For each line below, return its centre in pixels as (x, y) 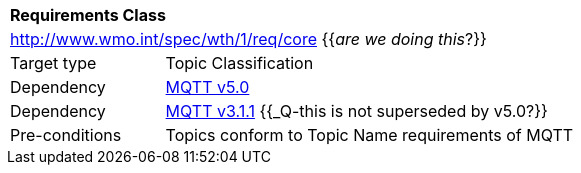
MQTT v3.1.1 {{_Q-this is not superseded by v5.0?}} (356, 111)
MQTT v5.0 (207, 87)
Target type (53, 63)
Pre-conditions (66, 135)
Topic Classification (239, 63)
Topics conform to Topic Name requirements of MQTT (369, 135)
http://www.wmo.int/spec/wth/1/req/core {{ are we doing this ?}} (248, 39)
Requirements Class (88, 15)
